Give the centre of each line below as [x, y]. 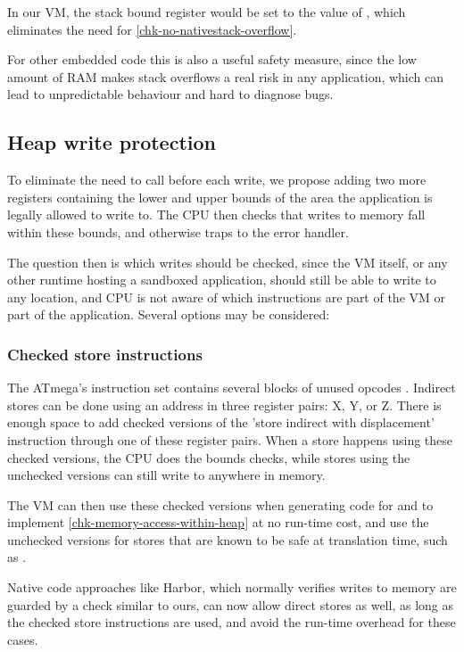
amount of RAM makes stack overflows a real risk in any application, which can [226, 76]
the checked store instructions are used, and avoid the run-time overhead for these [232, 622]
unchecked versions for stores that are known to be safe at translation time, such [228, 539]
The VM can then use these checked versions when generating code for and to [220, 504]
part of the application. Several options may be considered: [169, 314]
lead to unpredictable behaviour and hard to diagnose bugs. [170, 94]
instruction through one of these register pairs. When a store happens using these [230, 439]
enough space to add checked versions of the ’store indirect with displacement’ [221, 422]
